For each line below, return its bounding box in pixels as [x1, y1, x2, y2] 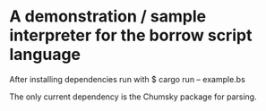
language [9, 45, 82, 64]
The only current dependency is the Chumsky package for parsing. [9, 91, 257, 102]
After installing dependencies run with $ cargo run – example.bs [9, 73, 246, 84]
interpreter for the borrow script [9, 25, 253, 46]
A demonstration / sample [9, 6, 207, 27]
